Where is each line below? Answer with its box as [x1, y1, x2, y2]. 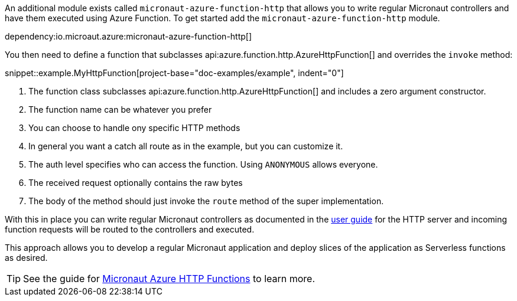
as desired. [5, 253, 48, 263]
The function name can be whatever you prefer [28, 104, 212, 114]
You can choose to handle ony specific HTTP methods [28, 123, 240, 133]
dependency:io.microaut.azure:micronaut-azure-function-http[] [5, 31, 252, 41]
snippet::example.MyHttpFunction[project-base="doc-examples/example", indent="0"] [5, 68, 344, 78]
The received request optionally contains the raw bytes [28, 178, 243, 188]
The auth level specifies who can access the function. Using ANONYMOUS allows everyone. [28, 159, 378, 169]
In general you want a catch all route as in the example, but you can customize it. [28, 141, 343, 151]
